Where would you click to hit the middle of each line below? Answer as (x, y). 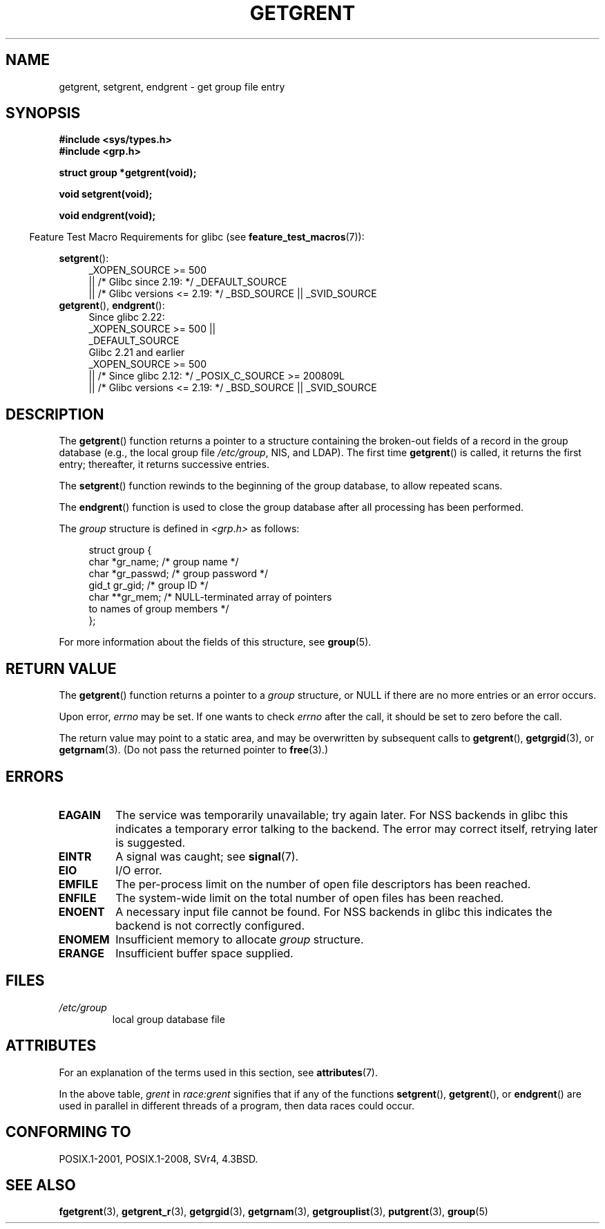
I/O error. (139, 870)
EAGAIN (79, 815)
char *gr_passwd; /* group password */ (179, 574)
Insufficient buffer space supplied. (204, 953)
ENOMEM (84, 939)
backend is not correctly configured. (210, 925)
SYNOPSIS (43, 113)
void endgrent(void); (107, 216)
